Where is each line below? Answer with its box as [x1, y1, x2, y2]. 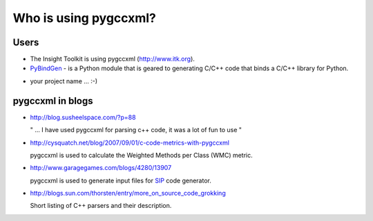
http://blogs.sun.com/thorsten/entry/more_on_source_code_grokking [30, 189, 226, 198]
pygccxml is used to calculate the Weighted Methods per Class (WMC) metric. [30, 151, 254, 159]
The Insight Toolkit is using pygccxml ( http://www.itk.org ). [30, 55, 195, 63]
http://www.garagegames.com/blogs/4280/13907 [30, 164, 172, 172]
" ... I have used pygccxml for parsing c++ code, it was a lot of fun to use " [30, 126, 242, 134]
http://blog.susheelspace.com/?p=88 [30, 113, 136, 121]
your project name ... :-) [30, 76, 98, 85]
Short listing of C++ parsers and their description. [30, 202, 172, 210]
